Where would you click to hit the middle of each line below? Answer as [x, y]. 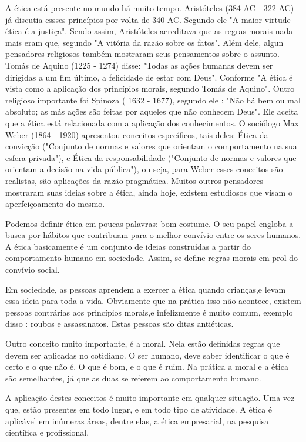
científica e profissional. [47, 432]
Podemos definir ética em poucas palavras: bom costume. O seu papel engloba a [149, 223]
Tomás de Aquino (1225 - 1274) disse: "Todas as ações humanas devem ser [139, 65]
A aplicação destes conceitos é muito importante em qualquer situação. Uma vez [150, 398]
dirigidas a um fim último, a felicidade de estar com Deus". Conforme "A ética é [149, 77]
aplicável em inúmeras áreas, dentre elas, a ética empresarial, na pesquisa [137, 421]
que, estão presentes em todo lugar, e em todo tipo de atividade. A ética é [139, 409]
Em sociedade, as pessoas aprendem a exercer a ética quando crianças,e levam [146, 289]
